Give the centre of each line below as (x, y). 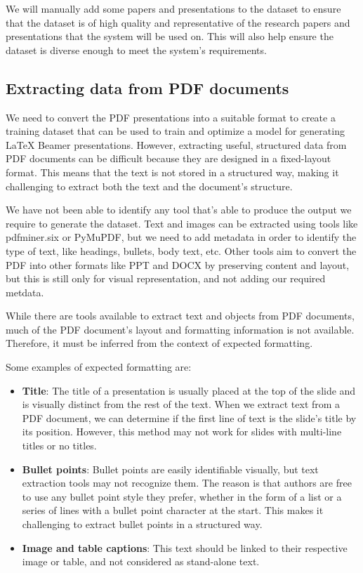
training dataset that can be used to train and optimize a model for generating (175, 131)
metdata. (25, 292)
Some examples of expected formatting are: (99, 367)
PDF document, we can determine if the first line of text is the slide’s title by (189, 417)
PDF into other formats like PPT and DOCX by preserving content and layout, (178, 264)
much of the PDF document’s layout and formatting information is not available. (180, 329)
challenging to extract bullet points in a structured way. (142, 524)
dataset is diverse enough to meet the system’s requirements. (136, 50)
